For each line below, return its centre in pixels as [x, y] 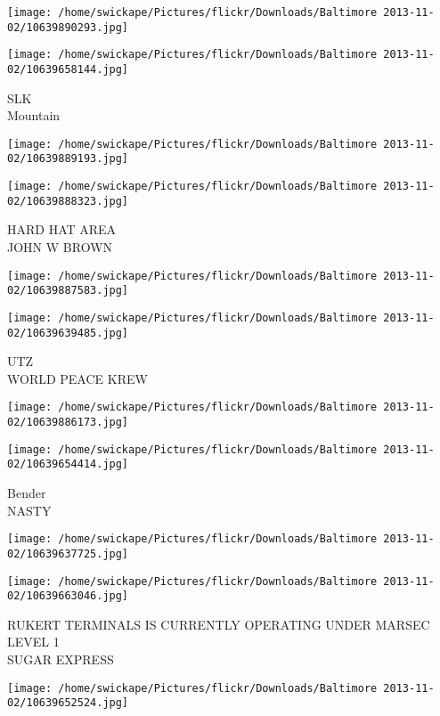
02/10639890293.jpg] [68, 27]
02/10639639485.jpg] [68, 333]
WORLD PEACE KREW [77, 378]
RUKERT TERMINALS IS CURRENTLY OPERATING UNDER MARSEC [219, 624]
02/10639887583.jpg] [68, 291]
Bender [27, 493]
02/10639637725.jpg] [68, 553]
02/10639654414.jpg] [68, 464]
